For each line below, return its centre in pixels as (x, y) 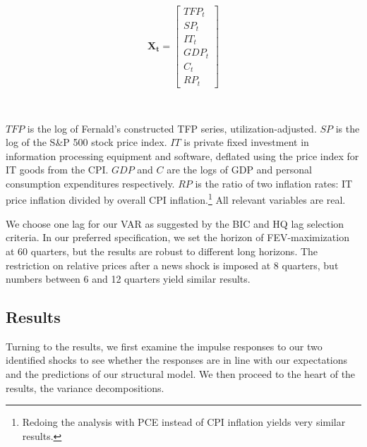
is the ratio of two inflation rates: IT (274, 183)
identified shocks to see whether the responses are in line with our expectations (177, 360)
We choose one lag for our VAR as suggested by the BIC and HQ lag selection (175, 223)
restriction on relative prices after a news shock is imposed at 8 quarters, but (172, 265)
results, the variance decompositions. (85, 387)
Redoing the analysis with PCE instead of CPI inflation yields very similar (184, 422)
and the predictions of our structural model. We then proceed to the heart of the (181, 374)
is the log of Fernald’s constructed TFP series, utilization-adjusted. (172, 128)
